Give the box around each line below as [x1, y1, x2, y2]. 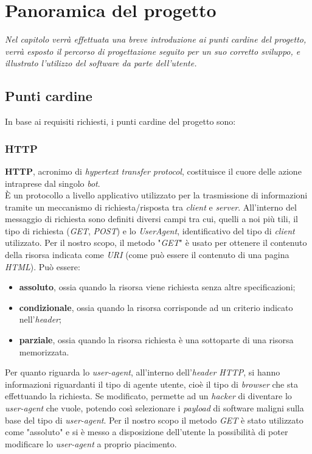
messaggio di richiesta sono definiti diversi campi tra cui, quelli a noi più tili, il [5, 212, 298, 225]
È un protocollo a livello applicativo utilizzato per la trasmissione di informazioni [5, 189, 308, 201]
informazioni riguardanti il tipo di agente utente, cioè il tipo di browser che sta [5, 377, 298, 390]
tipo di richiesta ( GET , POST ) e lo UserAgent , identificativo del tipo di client [5, 224, 295, 237]
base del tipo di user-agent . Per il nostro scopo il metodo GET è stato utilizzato [5, 413, 303, 426]
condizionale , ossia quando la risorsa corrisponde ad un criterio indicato [19, 301, 293, 313]
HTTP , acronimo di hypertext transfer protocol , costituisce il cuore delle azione [5, 164, 302, 177]
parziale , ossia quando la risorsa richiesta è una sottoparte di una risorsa [19, 334, 294, 346]
